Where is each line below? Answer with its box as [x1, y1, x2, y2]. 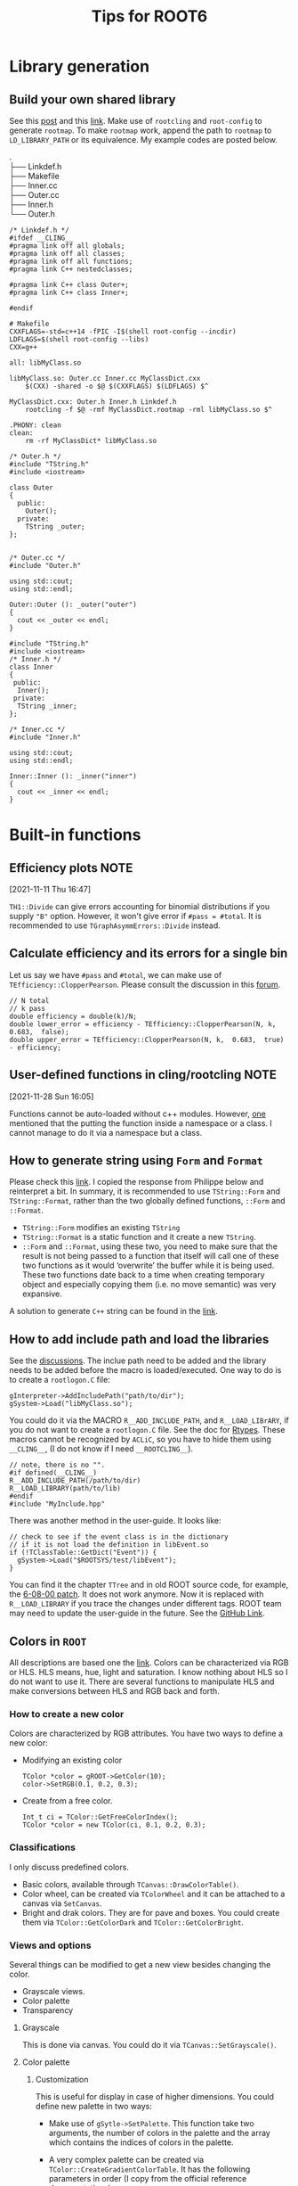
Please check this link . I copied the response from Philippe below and [9, 1177, 264, 1188]
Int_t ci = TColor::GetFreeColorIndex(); [21, 1812, 178, 1822]
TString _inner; [17, 702, 77, 711]
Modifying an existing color [21, 1755, 123, 1766]
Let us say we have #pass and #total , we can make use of [9, 969, 222, 980]
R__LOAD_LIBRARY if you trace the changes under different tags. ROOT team [9, 1598, 282, 1609]
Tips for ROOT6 [91, 6, 208, 27]
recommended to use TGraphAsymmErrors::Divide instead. [9, 920, 221, 931]
